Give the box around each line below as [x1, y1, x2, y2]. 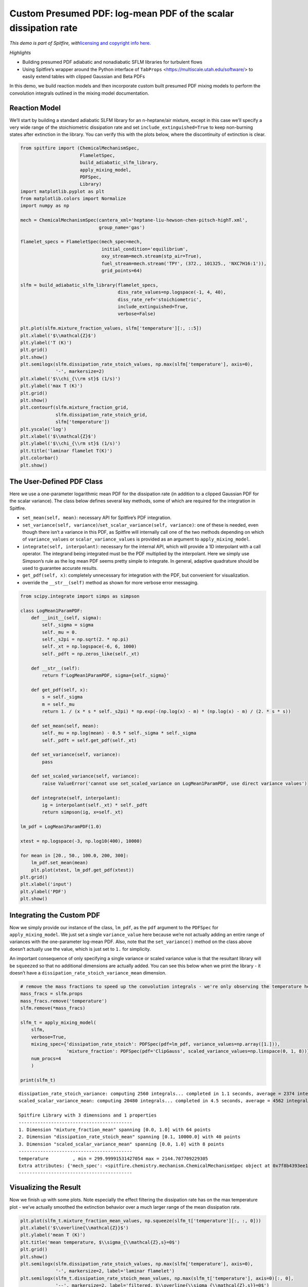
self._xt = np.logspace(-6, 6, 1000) [42, 643, 137, 650]
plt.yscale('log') [20, 426, 67, 432]
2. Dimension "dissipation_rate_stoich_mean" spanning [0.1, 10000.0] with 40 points [18, 1134, 241, 1140]
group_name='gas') [99, 224, 145, 230]
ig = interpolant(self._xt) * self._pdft [42, 802, 148, 808]
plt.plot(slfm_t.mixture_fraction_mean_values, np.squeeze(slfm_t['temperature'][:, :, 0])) [20, 1218, 261, 1224]
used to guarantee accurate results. [22, 565, 98, 571]
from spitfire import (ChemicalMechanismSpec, [20, 145, 140, 151]
